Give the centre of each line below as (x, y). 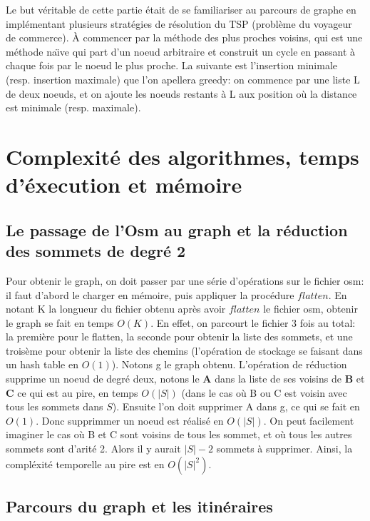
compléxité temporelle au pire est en (85, 464)
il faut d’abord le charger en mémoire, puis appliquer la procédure (150, 294)
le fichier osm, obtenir (310, 309)
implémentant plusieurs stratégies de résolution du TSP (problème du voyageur (179, 23)
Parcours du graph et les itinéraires (139, 506)
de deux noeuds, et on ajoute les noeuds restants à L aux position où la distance (181, 93)
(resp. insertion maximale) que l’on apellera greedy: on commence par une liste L (183, 79)
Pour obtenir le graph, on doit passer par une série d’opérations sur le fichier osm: (185, 280)
